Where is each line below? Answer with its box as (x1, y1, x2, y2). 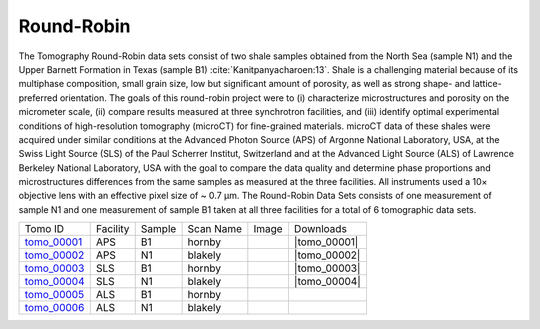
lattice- (472, 78, 502, 90)
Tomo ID (24, 222, 65, 236)
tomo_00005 (24, 288, 85, 302)
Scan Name (187, 222, 243, 236)
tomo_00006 (24, 301, 85, 315)
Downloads (293, 222, 347, 236)
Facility (95, 222, 130, 236)
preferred (18, 91, 58, 104)
